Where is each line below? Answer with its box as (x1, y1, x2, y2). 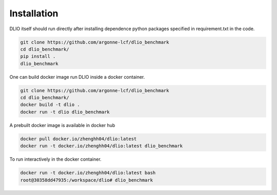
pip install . (20, 54, 56, 59)
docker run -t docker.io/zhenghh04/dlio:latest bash (20, 170, 156, 176)
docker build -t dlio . (20, 102, 81, 107)
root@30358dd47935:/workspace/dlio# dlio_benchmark (20, 177, 153, 183)
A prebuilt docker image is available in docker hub (9, 122, 115, 128)
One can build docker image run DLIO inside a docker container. (9, 74, 145, 80)
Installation (9, 8, 58, 19)
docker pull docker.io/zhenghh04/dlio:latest (20, 136, 137, 142)
